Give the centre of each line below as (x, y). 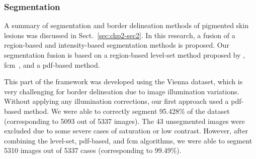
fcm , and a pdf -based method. (52, 64)
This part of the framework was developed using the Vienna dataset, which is (123, 82)
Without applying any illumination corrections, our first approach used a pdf (123, 101)
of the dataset (208, 111)
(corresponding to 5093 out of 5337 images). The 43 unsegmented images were (124, 121)
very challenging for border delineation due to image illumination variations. (122, 91)
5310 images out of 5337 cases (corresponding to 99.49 (88, 150)
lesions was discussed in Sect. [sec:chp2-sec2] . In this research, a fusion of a (120, 35)
